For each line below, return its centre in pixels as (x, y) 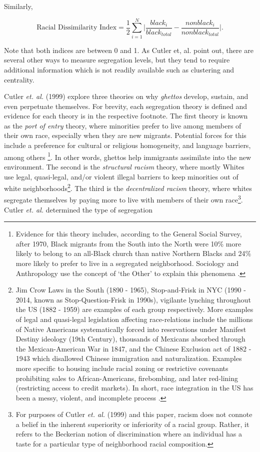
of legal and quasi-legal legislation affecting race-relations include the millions (134, 319)
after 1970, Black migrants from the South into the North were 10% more (128, 243)
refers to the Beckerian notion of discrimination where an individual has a (129, 434)
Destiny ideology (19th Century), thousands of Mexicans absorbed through (130, 339)
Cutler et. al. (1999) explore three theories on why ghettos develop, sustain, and (126, 96)
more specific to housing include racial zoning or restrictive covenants (122, 368)
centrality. (19, 79)
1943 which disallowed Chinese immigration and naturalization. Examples (129, 358)
